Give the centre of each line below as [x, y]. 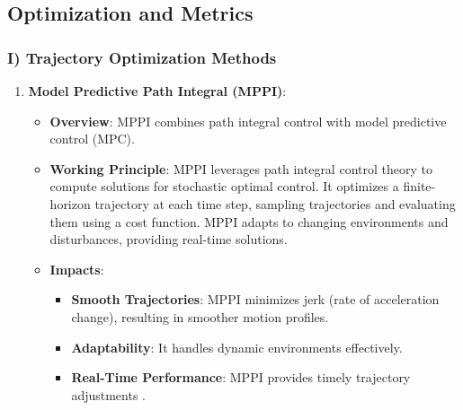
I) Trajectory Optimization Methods [142, 57]
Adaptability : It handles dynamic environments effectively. [237, 347]
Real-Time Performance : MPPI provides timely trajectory [241, 377]
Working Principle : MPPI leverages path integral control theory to [241, 168]
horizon [70, 203]
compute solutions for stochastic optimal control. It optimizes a [224, 186]
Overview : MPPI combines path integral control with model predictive [248, 121]
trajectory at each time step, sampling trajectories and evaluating [275, 203]
